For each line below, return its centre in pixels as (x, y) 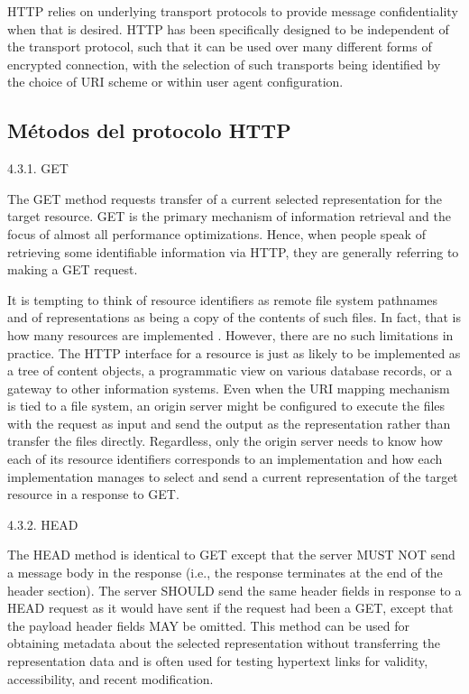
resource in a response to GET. (93, 494)
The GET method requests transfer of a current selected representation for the (225, 198)
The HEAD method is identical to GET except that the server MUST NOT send (231, 555)
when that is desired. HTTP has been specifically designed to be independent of (228, 28)
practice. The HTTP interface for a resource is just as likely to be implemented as (234, 352)
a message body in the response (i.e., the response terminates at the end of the (225, 573)
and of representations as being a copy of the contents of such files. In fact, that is (234, 317)
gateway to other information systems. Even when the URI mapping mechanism (229, 388)
